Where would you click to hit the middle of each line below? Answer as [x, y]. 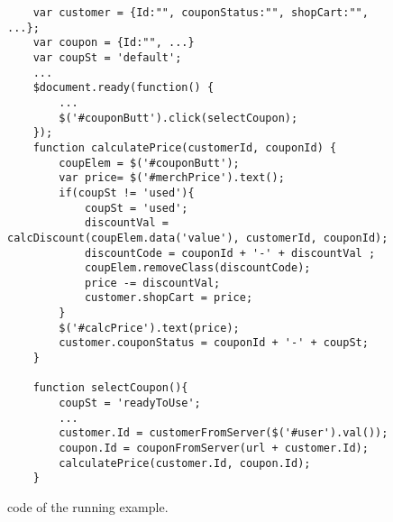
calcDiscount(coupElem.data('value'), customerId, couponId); [198, 238]
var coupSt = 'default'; [107, 57]
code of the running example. [88, 507]
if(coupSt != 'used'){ [127, 192]
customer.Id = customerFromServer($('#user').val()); [224, 433]
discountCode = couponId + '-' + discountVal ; [230, 253]
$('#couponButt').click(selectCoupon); [178, 118]
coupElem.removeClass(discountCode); [197, 268]
